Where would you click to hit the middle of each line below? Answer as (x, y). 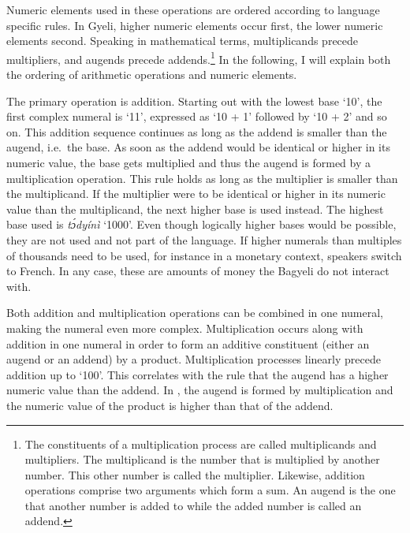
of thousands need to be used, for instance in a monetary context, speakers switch (204, 255)
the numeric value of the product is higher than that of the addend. (170, 405)
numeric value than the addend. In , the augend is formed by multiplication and (200, 390)
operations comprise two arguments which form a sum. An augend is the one (210, 490)
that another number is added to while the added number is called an (193, 505)
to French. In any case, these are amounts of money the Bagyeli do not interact (198, 271)
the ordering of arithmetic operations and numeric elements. (152, 75)
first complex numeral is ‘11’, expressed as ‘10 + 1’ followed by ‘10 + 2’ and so (197, 116)
